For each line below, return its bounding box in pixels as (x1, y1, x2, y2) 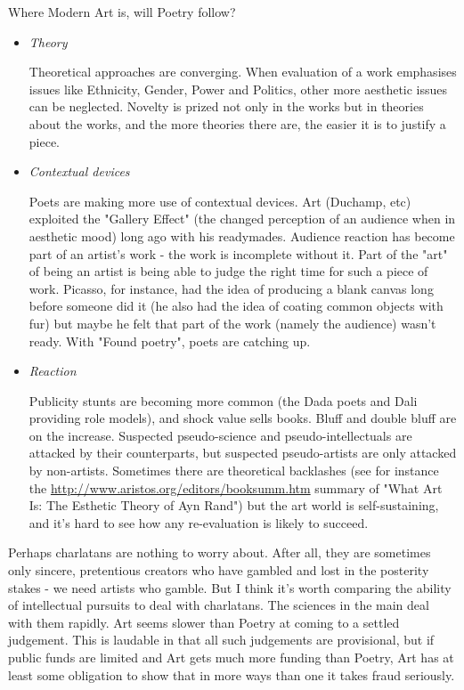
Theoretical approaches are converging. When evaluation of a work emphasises (28, 62, 457, 81)
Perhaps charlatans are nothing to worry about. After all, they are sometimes (8, 543, 431, 562)
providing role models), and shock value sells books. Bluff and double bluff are (28, 409, 457, 427)
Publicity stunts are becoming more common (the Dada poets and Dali (28, 391, 418, 410)
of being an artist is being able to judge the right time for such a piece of (28, 262, 428, 280)
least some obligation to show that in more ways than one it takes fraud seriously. (8, 665, 455, 684)
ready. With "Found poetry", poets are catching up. (28, 331, 311, 350)
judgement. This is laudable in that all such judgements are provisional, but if (8, 630, 435, 649)
